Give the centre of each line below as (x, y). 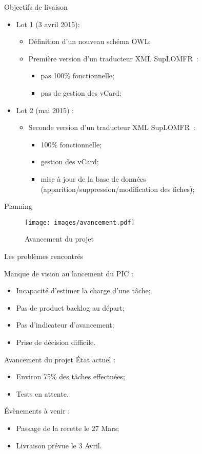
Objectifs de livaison (36, 7)
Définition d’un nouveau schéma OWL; (90, 41)
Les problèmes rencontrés (44, 256)
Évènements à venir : (37, 411)
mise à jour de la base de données (93, 178)
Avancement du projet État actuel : (60, 359)
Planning (18, 206)
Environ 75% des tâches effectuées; (70, 376)
